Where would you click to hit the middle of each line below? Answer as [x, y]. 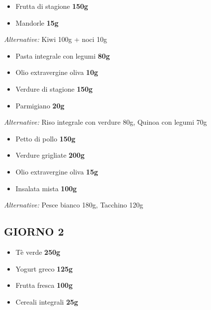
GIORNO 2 [34, 231]
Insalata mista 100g [46, 188]
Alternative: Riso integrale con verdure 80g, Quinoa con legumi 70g [105, 122]
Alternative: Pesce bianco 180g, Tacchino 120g [74, 205]
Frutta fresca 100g [44, 285]
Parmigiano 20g [40, 105]
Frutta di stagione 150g [52, 6]
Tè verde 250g [38, 252]
